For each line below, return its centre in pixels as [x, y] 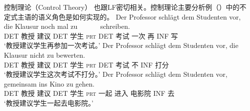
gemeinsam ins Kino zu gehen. [49, 83]
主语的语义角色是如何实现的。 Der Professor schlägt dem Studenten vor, [129, 16]
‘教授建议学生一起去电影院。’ [49, 102]
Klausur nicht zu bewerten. [45, 55]
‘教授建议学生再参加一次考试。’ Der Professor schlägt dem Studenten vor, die [121, 45]
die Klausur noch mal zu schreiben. [67, 26]
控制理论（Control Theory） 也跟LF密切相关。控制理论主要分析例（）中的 [122, 7]
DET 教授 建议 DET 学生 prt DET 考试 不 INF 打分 [86, 64]
